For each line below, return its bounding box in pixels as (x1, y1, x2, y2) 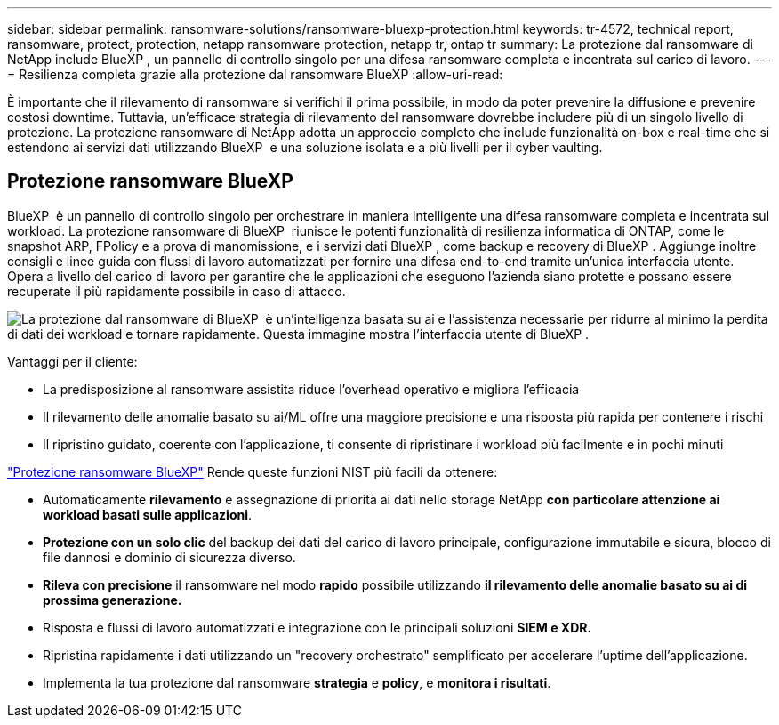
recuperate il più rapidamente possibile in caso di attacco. (7, 283, 346, 299)
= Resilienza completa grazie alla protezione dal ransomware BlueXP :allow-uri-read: (7, 67, 503, 82)
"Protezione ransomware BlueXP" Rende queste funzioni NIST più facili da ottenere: (7, 463, 498, 479)
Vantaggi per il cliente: (7, 353, 138, 369)
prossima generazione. (43, 592, 182, 608)
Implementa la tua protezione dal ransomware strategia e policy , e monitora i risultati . (43, 674, 551, 690)
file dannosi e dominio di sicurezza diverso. (43, 549, 296, 565)
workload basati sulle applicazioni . (43, 506, 253, 522)
